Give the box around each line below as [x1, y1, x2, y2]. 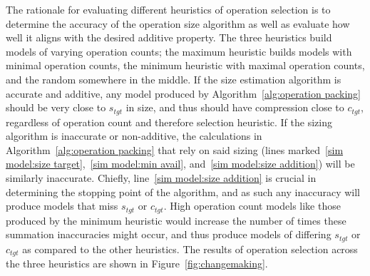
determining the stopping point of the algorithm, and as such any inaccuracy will [6, 184, 360, 199]
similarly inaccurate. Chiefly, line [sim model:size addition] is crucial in [6, 170, 317, 185]
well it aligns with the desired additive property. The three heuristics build [6, 30, 332, 45]
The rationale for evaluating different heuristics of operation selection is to [6, 2, 331, 16]
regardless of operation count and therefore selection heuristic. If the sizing [6, 114, 332, 129]
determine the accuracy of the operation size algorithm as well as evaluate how [6, 16, 350, 31]
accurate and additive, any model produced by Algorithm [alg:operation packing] [6, 86, 361, 101]
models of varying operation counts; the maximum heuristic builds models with [6, 44, 352, 58]
